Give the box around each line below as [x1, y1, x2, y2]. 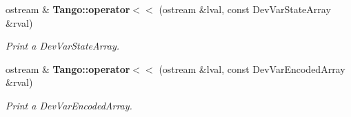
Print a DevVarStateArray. [6, 39, 120, 53]
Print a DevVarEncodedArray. [6, 98, 132, 112]
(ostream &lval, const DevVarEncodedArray [159, 61, 345, 76]
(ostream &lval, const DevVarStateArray [159, 2, 331, 16]
